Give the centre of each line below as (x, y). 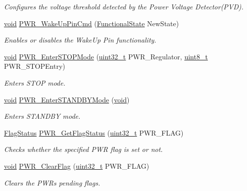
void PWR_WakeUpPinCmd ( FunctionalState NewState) (92, 23)
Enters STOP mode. (35, 82)
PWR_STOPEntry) (35, 66)
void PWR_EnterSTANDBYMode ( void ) (67, 99)
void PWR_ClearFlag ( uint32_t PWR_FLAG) (77, 166)
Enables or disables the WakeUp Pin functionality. (80, 40)
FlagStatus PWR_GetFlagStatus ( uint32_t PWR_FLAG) (94, 132)
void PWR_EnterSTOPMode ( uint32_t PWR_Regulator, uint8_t (106, 56)
